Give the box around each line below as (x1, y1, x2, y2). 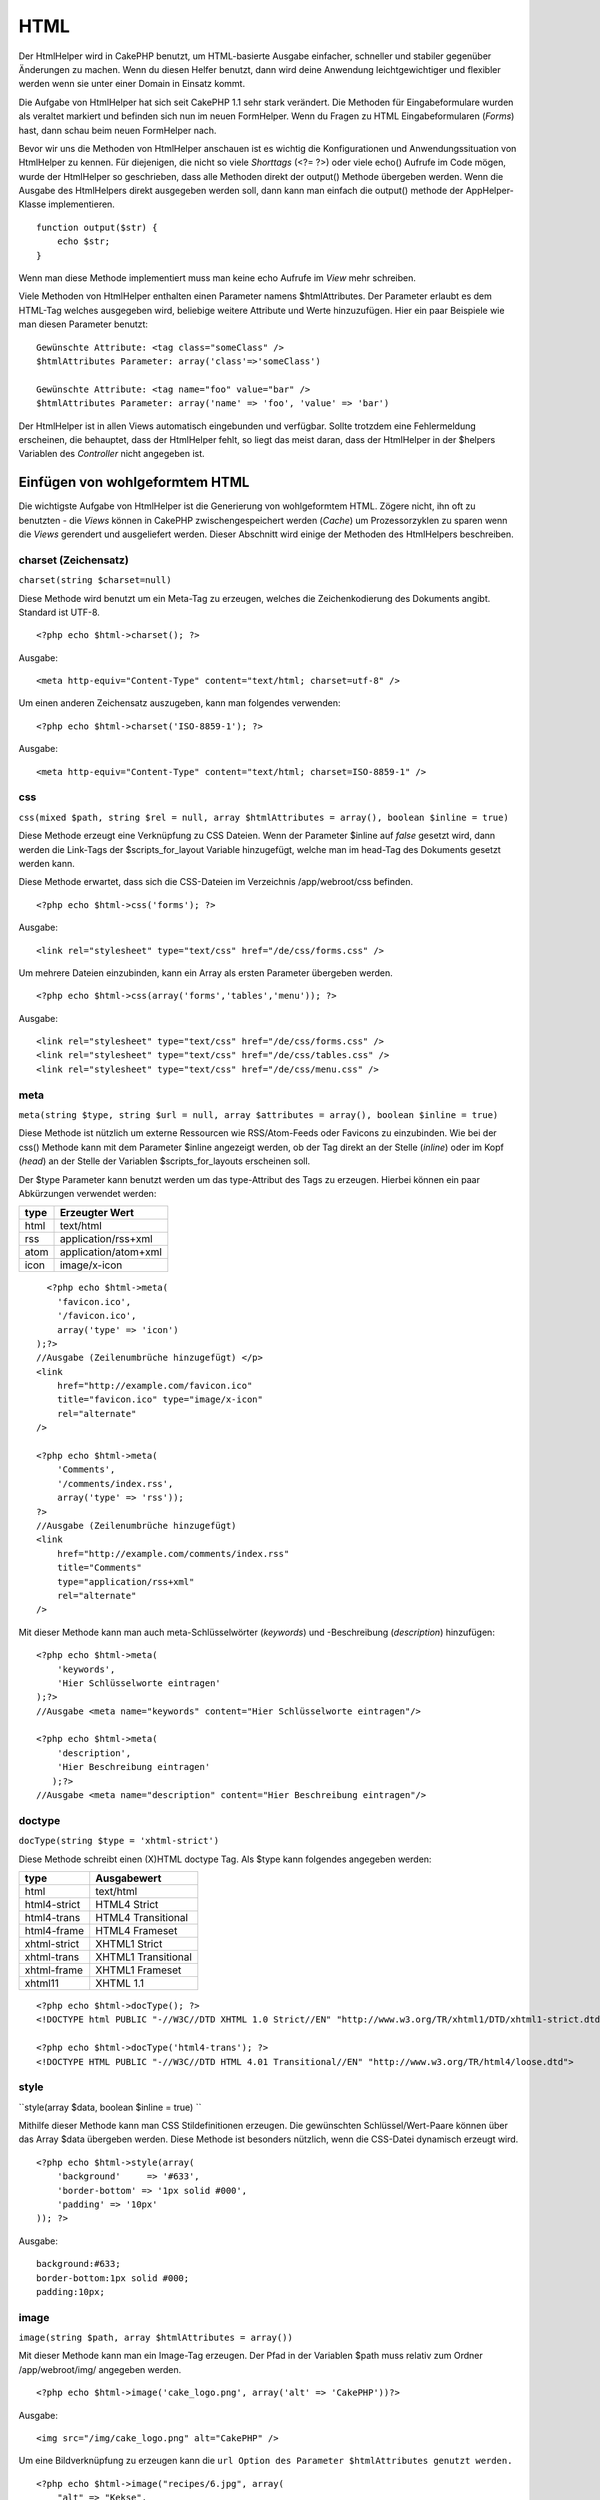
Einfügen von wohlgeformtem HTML (18, 474, 250, 491)
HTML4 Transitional (95, 1910, 189, 1924)
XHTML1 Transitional (95, 1950, 192, 1964)
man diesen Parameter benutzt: (18, 318, 149, 330)
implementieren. (48, 198, 115, 210)
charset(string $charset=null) (18, 575, 172, 586)
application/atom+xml (59, 1245, 162, 1259)
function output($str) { (36, 221, 158, 233)
